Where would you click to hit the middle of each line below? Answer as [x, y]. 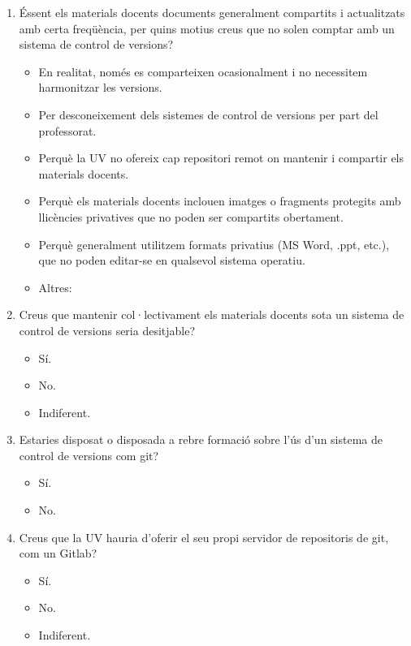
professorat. [67, 130]
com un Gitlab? [58, 553]
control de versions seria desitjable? [107, 330]
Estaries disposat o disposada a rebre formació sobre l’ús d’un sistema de [201, 439]
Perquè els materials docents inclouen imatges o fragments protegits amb [220, 201]
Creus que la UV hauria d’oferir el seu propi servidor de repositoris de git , [204, 537]
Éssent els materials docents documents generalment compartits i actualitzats [212, 12]
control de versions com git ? [89, 455]
